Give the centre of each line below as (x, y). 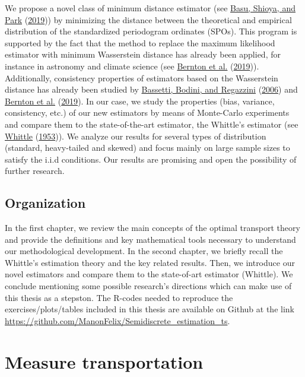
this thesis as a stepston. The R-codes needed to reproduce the (119, 297)
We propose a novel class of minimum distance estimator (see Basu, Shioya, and (150, 8)
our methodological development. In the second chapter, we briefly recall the (144, 251)
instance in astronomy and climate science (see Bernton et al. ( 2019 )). (132, 66)
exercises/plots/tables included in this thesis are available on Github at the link (150, 309)
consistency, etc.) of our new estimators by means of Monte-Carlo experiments (147, 113)
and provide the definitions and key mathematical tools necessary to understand (150, 239)
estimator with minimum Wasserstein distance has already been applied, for (143, 54)
